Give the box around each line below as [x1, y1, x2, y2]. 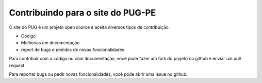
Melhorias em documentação [21, 40, 80, 46]
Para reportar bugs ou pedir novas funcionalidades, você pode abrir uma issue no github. [9, 71, 188, 77]
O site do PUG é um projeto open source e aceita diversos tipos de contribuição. [9, 24, 170, 30]
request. [9, 62, 26, 68]
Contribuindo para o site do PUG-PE [9, 7, 156, 18]
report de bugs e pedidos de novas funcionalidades [21, 47, 125, 52]
